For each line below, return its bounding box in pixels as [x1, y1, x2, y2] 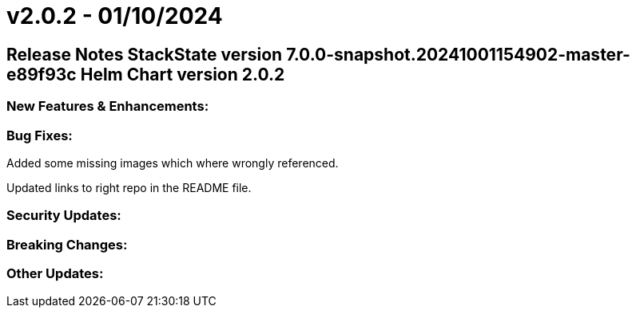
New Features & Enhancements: [6, 98, 209, 115]
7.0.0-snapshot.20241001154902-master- [286, 44, 630, 65]
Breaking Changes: [6, 236, 128, 253]
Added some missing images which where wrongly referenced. [6, 155, 339, 170]
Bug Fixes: [6, 127, 73, 143]
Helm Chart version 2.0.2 [80, 64, 285, 84]
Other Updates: [6, 265, 104, 282]
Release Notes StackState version [6, 44, 283, 65]
